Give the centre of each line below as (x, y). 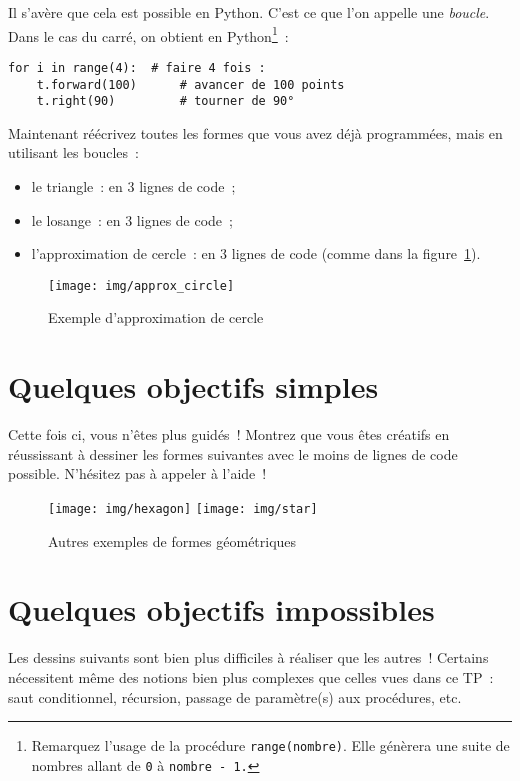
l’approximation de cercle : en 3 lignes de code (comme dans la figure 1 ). (256, 253)
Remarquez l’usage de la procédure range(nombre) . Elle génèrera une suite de (270, 745)
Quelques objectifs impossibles (221, 609)
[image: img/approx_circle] (141, 285)
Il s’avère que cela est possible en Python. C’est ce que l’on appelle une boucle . (249, 12)
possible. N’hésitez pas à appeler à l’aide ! (137, 473)
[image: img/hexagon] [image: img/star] (183, 508)
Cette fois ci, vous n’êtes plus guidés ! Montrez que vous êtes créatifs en (229, 434)
